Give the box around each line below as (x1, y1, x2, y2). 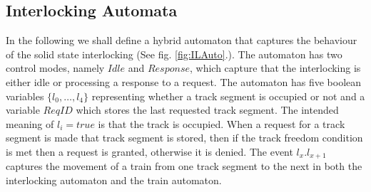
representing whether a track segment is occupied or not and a (91, 88, 365, 103)
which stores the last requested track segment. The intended (76, 102, 339, 117)
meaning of (6, 116, 54, 131)
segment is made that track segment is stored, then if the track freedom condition (6, 130, 363, 145)
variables (6, 88, 44, 103)
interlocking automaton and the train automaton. (6, 173, 222, 187)
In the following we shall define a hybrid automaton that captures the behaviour (6, 33, 357, 48)
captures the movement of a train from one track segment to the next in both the (6, 159, 362, 174)
